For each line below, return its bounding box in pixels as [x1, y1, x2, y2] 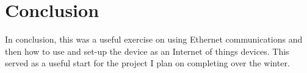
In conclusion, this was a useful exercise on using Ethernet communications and [5, 33, 303, 46]
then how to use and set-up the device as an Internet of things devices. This [5, 44, 289, 57]
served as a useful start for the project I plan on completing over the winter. [5, 57, 290, 69]
